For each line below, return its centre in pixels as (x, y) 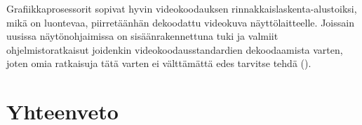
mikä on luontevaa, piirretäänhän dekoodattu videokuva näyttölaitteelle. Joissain (180, 22)
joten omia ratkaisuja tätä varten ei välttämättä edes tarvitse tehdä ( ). (159, 63)
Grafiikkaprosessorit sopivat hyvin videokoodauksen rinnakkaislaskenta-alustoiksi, (182, 8)
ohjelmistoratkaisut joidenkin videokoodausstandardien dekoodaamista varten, (175, 49)
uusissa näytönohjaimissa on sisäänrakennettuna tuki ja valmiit (142, 36)
